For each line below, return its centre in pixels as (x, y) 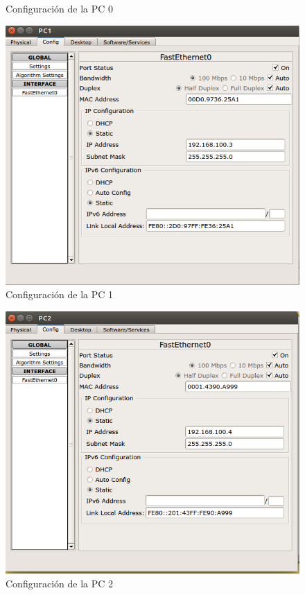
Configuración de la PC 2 (60, 583)
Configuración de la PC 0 (60, 8)
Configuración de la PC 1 (60, 294)
